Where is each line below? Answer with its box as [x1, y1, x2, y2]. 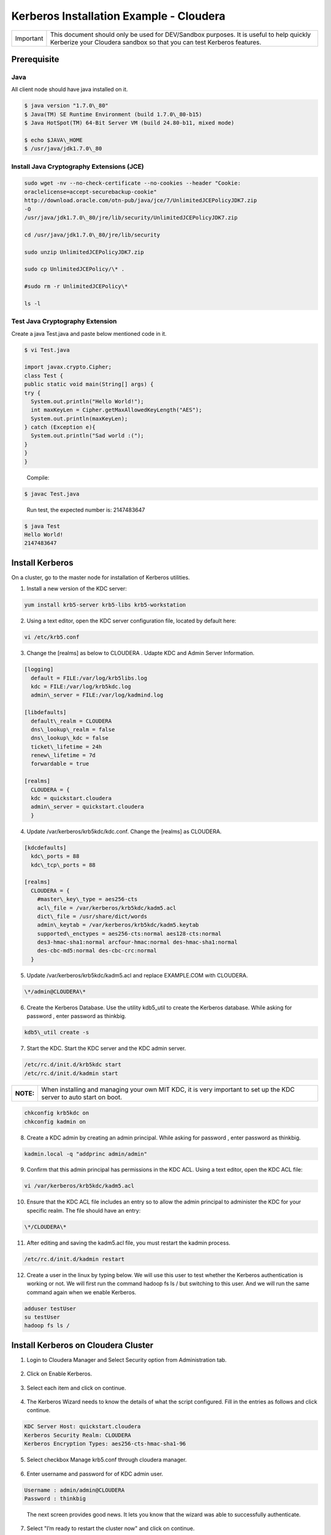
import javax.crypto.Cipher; [24, 363, 112, 371]
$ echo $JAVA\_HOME [24, 136, 83, 144]
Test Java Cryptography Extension [11, 317, 117, 325]
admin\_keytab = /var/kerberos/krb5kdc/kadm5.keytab [37, 922, 199, 928]
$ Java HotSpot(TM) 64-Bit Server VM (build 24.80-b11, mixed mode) [24, 120, 235, 126]
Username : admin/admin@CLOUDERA [24, 1486, 125, 1493]
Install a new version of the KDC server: [26, 585, 127, 593]
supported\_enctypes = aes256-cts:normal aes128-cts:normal [37, 930, 222, 937]
